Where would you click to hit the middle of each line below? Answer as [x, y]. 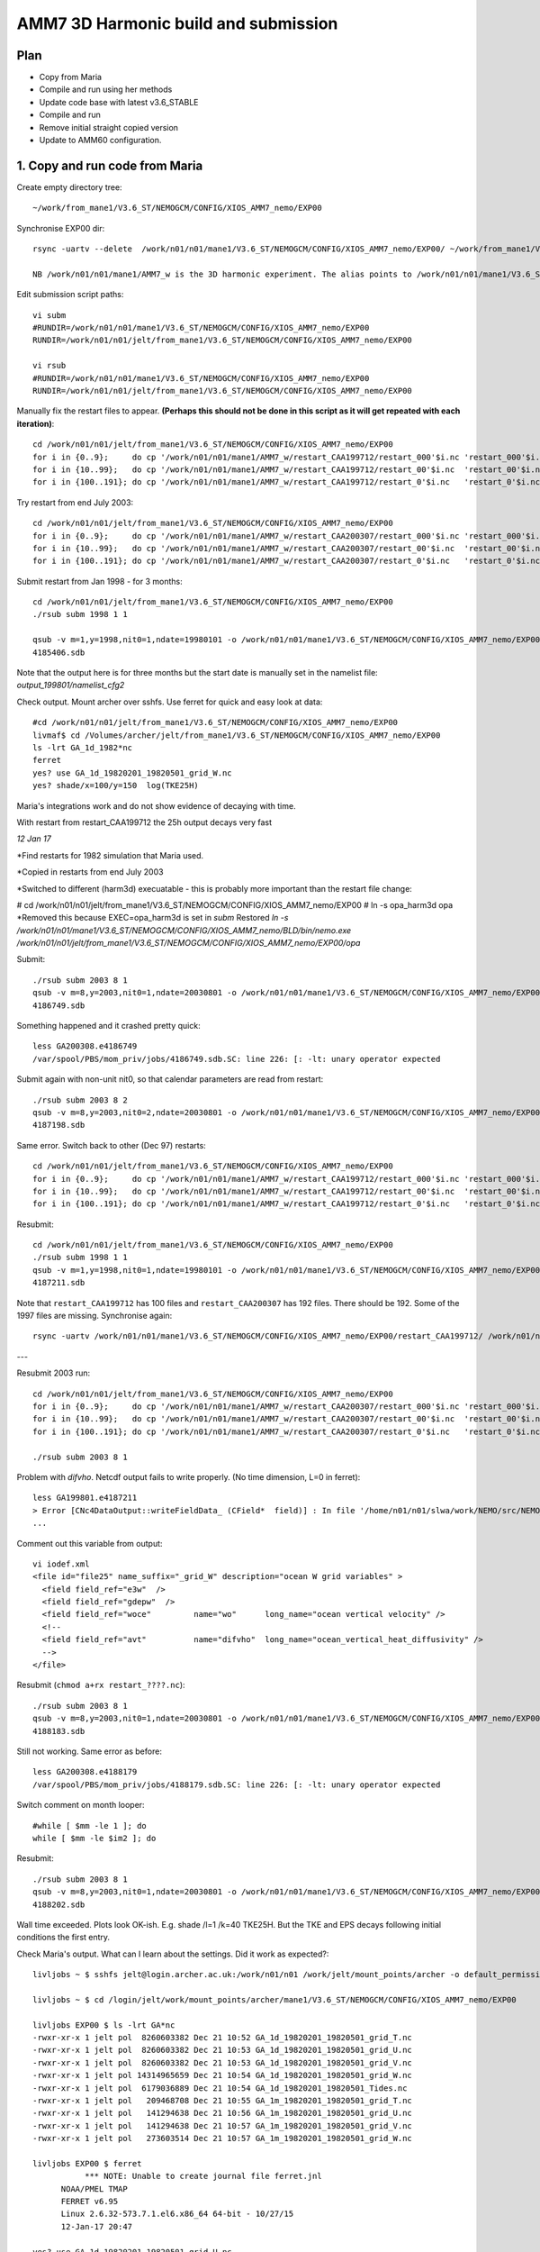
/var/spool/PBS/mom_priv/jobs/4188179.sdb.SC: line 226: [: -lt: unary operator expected [237, 1784]
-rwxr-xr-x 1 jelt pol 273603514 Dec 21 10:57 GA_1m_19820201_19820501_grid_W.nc [223, 2138]
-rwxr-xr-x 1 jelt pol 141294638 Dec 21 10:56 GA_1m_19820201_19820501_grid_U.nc [223, 2113]
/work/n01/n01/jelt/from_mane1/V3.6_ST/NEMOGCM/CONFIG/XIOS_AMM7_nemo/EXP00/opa [189, 943]
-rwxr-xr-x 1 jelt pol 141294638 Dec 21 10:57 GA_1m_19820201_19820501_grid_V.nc [223, 2125]
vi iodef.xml [61, 1564]
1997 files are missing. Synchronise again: [94, 1316]
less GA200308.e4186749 [85, 1046]
